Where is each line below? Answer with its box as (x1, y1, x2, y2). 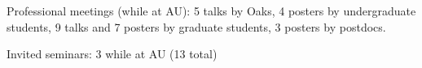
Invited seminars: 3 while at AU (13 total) (7, 45, 218, 62)
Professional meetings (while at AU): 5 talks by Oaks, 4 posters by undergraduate (7, 2, 416, 19)
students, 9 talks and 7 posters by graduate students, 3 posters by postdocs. (7, 18, 386, 35)
